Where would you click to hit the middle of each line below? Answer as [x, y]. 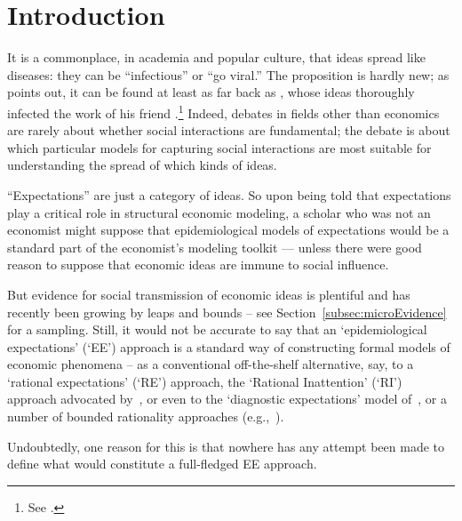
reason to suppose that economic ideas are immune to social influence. [198, 265]
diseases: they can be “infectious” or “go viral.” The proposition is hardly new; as [228, 74]
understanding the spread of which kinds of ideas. [142, 165]
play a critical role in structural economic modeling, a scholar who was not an [219, 212]
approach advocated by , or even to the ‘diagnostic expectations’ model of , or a [227, 399]
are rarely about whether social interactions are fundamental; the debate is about [229, 130]
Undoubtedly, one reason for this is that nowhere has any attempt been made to [226, 446]
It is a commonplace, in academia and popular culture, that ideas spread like [216, 57]
